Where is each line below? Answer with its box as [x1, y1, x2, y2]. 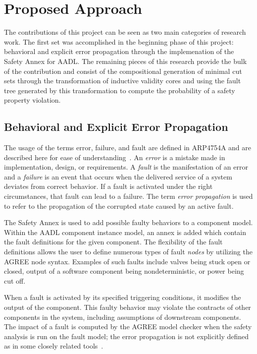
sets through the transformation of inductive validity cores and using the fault [4, 75, 241, 86]
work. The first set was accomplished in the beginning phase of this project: [4, 36, 234, 47]
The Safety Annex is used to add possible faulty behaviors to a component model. [4, 217, 253, 228]
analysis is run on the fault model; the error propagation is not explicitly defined [4, 331, 249, 341]
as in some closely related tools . [4, 341, 103, 351]
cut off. [4, 275, 26, 286]
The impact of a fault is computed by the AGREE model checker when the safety [4, 321, 252, 332]
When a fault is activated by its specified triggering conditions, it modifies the [4, 292, 241, 302]
